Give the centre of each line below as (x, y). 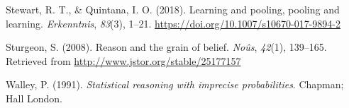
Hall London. (34, 98)
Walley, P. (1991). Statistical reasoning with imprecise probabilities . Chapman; (175, 84)
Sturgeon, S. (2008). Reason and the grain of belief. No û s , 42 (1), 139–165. (166, 47)
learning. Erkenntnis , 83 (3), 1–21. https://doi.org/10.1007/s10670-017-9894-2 (173, 23)
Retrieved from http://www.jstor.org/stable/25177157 (123, 60)
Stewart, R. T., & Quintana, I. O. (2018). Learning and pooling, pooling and (173, 9)
